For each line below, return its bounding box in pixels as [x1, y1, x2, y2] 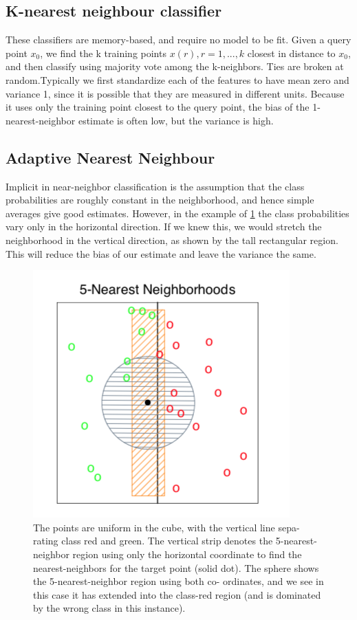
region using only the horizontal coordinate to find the [72, 546, 302, 561]
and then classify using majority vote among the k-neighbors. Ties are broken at [6, 59, 344, 74]
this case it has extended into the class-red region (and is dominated [33, 587, 321, 601]
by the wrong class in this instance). [33, 601, 186, 615]
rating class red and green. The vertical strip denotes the [33, 533, 273, 548]
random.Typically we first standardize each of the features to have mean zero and [6, 72, 349, 87]
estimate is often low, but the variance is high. [78, 113, 274, 127]
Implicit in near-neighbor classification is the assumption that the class [6, 179, 305, 193]
